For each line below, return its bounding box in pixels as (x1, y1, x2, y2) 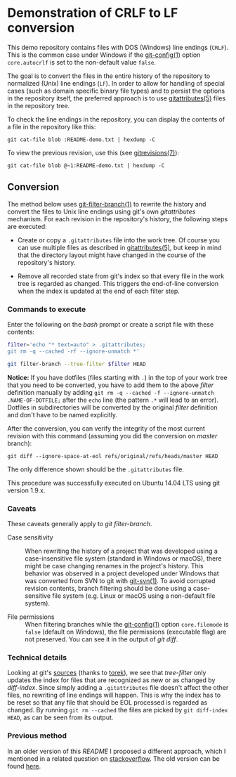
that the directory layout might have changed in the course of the (17, 251, 206, 259)
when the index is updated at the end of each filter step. (17, 287, 181, 295)
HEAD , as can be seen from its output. (7, 713, 114, 721)
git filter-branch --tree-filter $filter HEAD (7, 360, 146, 367)
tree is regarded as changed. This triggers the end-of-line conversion (17, 279, 219, 287)
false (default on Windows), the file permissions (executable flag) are (25, 627, 227, 636)
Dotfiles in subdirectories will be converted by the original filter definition (7, 403, 218, 412)
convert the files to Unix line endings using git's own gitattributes (7, 207, 196, 216)
